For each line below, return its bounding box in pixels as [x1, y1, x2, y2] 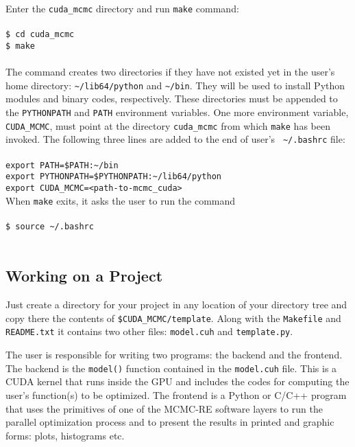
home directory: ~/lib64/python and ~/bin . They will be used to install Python [5, 78, 345, 92]
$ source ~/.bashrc [5, 221, 94, 231]
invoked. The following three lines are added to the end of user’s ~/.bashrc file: [5, 132, 345, 146]
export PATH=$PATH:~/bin [5, 160, 119, 170]
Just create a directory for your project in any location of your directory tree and [5, 297, 347, 312]
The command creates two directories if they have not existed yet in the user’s [5, 65, 335, 79]
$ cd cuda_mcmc [5, 30, 75, 40]
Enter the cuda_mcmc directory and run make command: [5, 1, 239, 15]
